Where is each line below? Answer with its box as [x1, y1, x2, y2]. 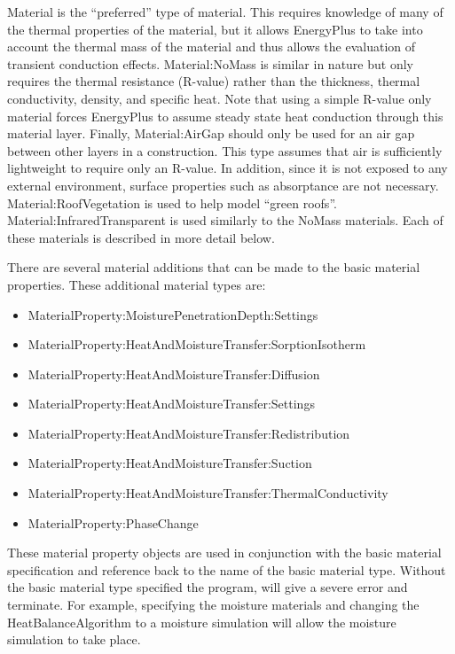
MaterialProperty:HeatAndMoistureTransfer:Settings [27, 394, 315, 413]
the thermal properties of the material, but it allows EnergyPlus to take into [7, 19, 423, 38]
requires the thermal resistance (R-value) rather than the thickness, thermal [7, 72, 420, 90]
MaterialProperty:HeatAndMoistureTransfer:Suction [27, 454, 312, 472]
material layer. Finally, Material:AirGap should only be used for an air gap [7, 124, 415, 143]
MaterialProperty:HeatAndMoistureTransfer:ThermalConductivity [27, 484, 388, 502]
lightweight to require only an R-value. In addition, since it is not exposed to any [7, 159, 448, 177]
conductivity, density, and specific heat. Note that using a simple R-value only [7, 89, 432, 107]
